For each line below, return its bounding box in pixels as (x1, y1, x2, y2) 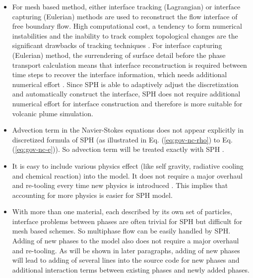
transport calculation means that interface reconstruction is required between (12, 59, 247, 70)
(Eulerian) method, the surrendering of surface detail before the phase (12, 49, 226, 60)
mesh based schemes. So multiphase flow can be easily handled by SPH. (12, 226, 231, 236)
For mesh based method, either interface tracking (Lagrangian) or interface (12, 1, 241, 11)
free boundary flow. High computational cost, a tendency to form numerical (12, 21, 242, 31)
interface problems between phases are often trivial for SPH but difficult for (12, 216, 243, 226)
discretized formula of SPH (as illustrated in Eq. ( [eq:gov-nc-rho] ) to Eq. (12, 134, 233, 144)
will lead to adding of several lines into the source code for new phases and (12, 255, 240, 265)
